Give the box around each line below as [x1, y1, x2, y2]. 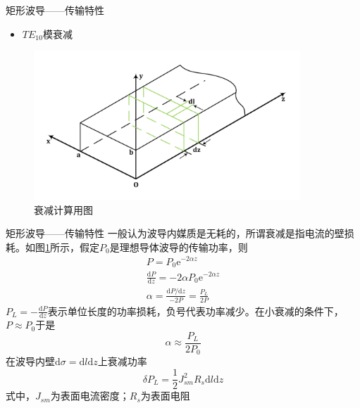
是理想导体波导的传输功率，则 [109, 239, 248, 254]
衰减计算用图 [34, 202, 93, 217]
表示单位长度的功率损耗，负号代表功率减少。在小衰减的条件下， [47, 303, 344, 318]
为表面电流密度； [50, 388, 130, 403]
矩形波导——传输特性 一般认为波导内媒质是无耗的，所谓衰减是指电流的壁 [6, 226, 345, 241]
